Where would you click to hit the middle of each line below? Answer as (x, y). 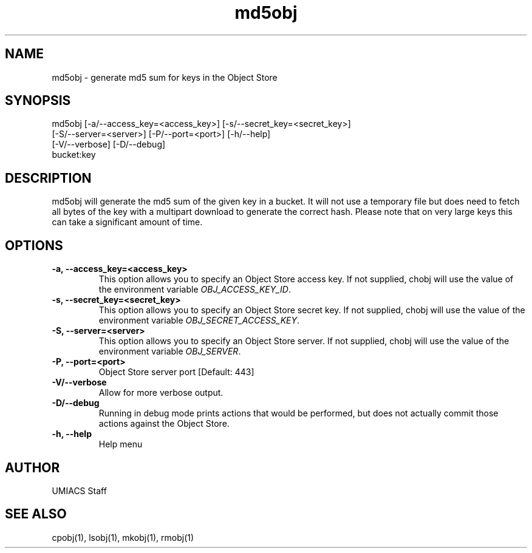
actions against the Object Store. (164, 424)
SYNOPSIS (38, 101)
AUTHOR (32, 467)
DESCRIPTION (48, 178)
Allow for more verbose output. (161, 393)
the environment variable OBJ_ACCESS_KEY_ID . (195, 290)
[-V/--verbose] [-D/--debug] (109, 144)
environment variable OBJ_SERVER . (170, 351)
